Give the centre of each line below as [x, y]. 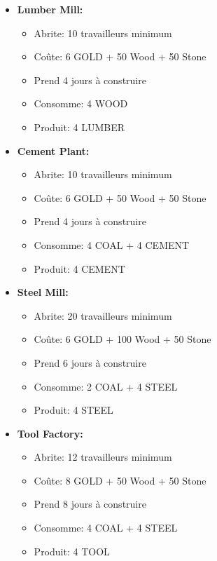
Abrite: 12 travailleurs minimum [103, 457]
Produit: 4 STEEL [73, 410]
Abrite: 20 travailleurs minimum [103, 315]
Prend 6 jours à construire [90, 362]
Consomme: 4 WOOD [81, 103]
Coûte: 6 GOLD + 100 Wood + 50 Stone [122, 339]
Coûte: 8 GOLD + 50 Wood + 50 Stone [120, 480]
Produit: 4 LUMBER [79, 127]
